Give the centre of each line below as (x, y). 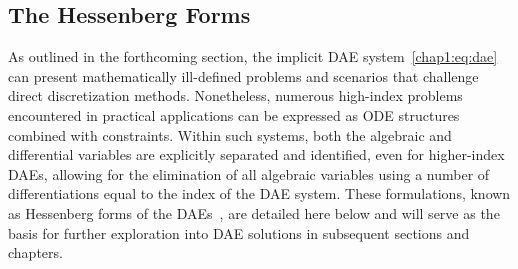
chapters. (35, 252)
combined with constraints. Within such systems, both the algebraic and (230, 134)
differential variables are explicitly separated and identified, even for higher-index (256, 154)
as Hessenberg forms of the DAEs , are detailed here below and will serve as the (254, 212)
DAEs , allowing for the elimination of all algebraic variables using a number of (249, 173)
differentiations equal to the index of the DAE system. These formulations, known (259, 193)
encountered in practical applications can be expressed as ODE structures (234, 114)
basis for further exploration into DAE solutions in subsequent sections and (239, 232)
